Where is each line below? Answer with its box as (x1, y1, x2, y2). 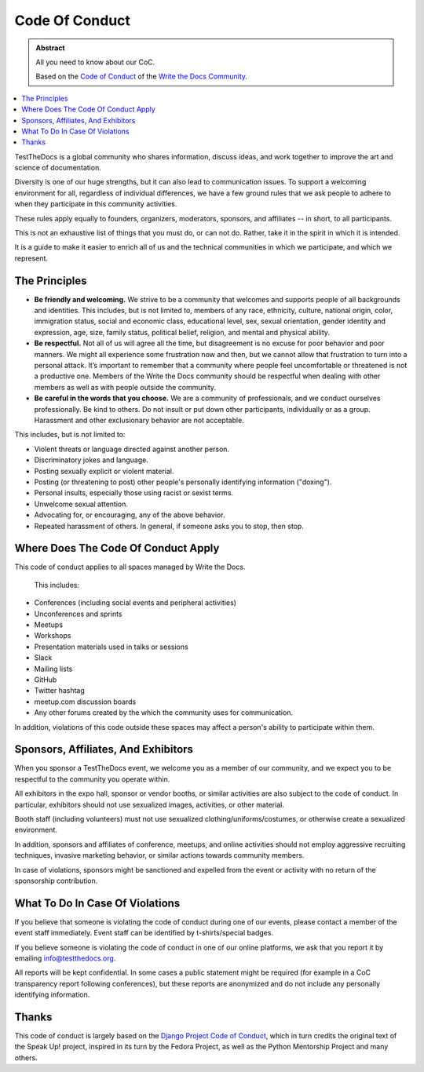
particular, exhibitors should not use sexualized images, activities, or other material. (14, 800, 284, 809)
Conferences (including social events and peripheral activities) (34, 598, 237, 607)
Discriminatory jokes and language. (34, 455, 148, 465)
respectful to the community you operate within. (14, 774, 170, 784)
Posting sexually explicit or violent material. (34, 466, 174, 476)
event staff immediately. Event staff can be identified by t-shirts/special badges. (14, 928, 274, 938)
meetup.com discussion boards (34, 697, 137, 706)
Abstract (35, 43, 66, 53)
